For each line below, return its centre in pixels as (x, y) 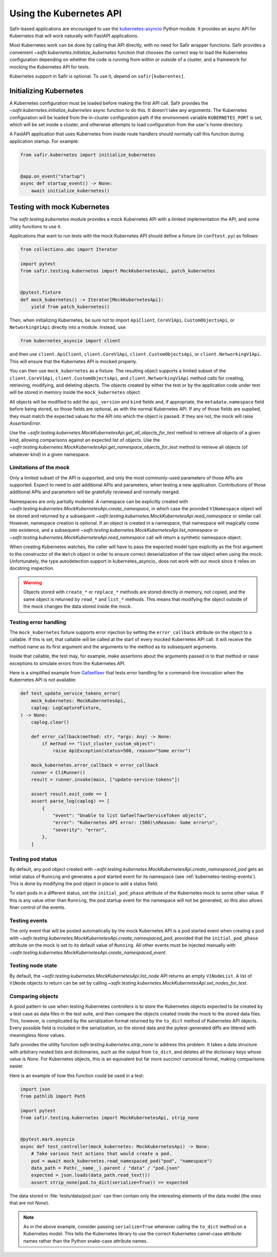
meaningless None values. (37, 1035)
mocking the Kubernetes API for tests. (50, 67)
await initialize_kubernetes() (70, 191)
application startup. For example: (44, 141)
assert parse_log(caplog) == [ (70, 801)
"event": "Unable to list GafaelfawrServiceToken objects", (130, 815)
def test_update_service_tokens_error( (70, 693)
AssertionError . (26, 423)
